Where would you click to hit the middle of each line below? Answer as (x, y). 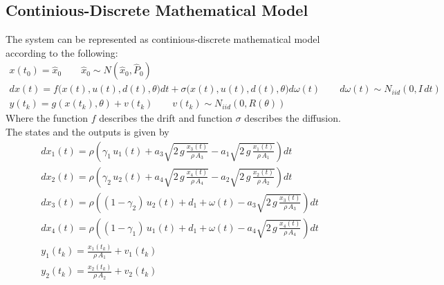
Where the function (47, 118)
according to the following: (62, 52)
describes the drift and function (166, 118)
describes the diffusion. (293, 118)
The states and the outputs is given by (87, 132)
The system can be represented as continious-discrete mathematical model (163, 39)
